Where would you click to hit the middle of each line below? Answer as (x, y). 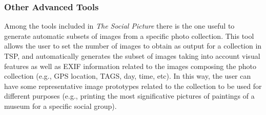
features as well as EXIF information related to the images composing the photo (130, 66)
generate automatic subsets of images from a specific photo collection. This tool (129, 36)
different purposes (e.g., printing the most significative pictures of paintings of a (129, 96)
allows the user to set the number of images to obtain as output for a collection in (133, 46)
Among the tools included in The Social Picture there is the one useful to (119, 26)
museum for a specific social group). (60, 106)
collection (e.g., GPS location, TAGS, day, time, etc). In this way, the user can (128, 76)
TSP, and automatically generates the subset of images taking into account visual (132, 56)
